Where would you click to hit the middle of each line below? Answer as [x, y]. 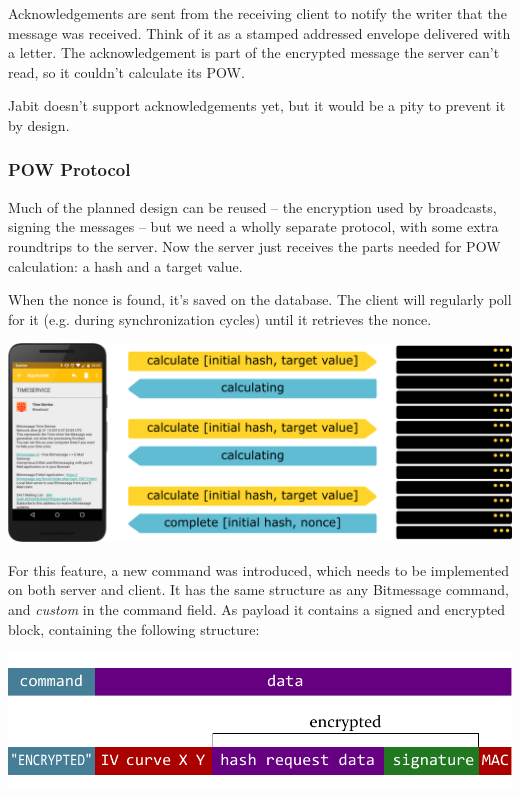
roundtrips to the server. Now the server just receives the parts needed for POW [254, 245]
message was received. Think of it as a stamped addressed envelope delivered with [259, 32]
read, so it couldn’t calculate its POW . [126, 71]
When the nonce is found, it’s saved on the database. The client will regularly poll [260, 299]
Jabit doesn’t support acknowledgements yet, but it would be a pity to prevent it [257, 105]
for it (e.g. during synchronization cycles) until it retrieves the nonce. [220, 318]
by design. [39, 124]
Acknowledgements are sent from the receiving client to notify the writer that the [257, 13]
